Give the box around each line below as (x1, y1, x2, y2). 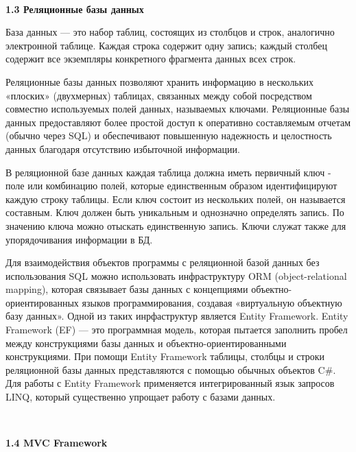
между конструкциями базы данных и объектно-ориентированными (5, 335, 287, 350)
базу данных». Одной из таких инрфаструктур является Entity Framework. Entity (5, 309, 348, 323)
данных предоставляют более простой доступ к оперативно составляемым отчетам (5, 115, 351, 129)
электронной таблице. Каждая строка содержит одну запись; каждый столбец (5, 38, 327, 52)
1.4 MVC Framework (5, 436, 108, 450)
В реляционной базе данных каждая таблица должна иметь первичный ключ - (5, 165, 331, 179)
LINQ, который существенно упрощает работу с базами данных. (5, 390, 276, 404)
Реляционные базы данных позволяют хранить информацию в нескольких (5, 74, 314, 88)
